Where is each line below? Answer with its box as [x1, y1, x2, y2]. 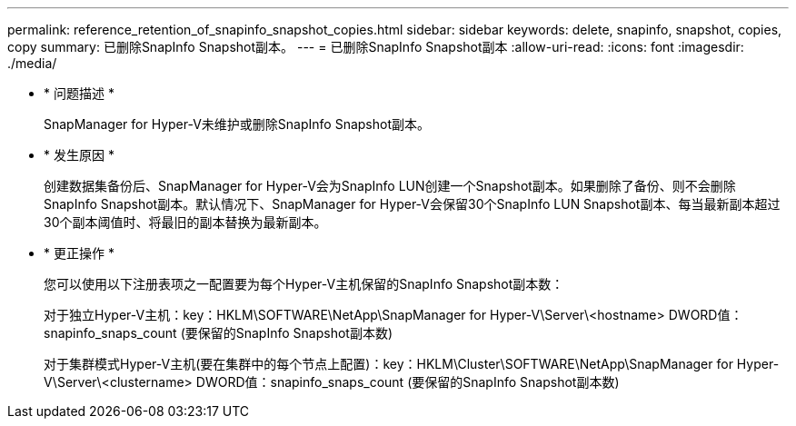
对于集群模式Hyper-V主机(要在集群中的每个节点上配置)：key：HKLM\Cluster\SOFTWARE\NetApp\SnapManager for [44, 356, 733, 372]
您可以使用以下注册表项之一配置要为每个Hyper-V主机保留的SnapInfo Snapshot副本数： [44, 276, 564, 292]
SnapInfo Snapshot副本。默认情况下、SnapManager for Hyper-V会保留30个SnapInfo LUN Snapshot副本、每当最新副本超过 [44, 196, 781, 212]
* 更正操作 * [44, 245, 114, 261]
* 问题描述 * [44, 85, 114, 101]
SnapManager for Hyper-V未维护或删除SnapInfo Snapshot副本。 [44, 116, 430, 132]
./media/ [7, 55, 57, 71]
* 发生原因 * [44, 147, 114, 163]
